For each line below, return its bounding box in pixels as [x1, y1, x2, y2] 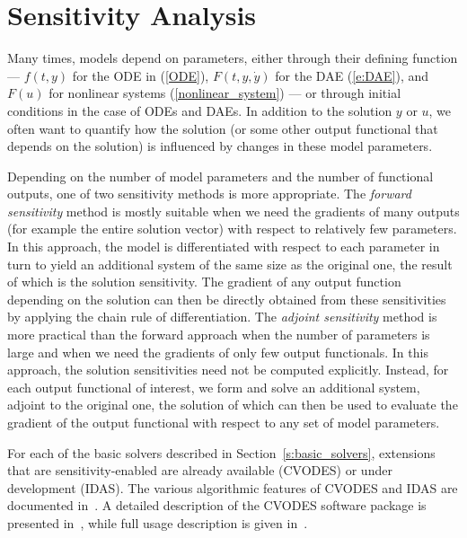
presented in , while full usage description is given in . [7, 513, 308, 532]
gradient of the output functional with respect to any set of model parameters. [7, 413, 440, 431]
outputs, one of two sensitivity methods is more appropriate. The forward [7, 184, 411, 203]
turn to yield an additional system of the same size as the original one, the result [7, 254, 453, 273]
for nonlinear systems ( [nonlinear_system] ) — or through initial [48, 84, 401, 102]
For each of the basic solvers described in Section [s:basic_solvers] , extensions [7, 443, 436, 462]
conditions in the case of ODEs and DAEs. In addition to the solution [7, 101, 392, 119]
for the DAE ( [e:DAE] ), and [275, 66, 429, 84]
